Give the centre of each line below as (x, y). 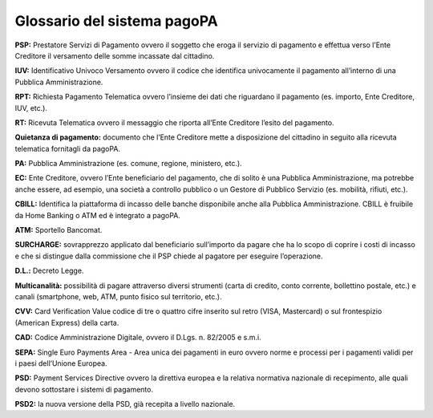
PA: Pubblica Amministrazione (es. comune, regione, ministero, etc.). (128, 164)
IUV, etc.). (31, 108)
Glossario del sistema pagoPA (116, 21)
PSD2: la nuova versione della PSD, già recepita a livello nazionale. (125, 404)
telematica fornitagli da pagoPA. (67, 148)
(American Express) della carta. (67, 323)
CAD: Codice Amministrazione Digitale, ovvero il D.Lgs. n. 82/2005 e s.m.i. (138, 338)
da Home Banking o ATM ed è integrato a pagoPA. (97, 215)
